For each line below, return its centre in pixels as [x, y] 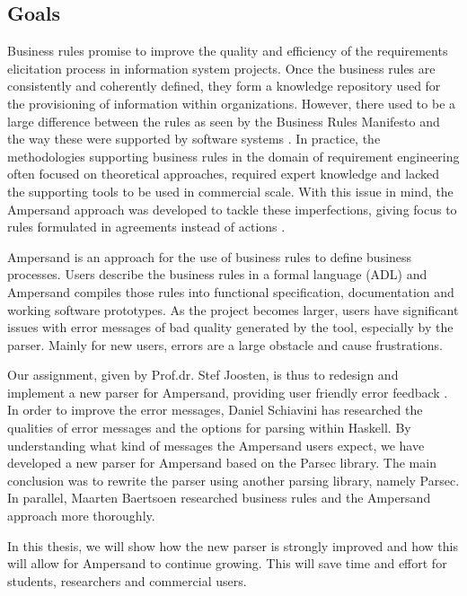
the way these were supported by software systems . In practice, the [194, 139]
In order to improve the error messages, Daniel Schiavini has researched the [215, 410]
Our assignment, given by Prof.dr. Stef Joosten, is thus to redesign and [203, 375]
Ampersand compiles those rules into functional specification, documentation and [231, 291]
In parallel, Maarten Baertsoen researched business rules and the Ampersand [219, 498]
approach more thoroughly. [81, 516]
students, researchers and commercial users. [127, 580]
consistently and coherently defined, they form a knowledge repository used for [224, 86]
